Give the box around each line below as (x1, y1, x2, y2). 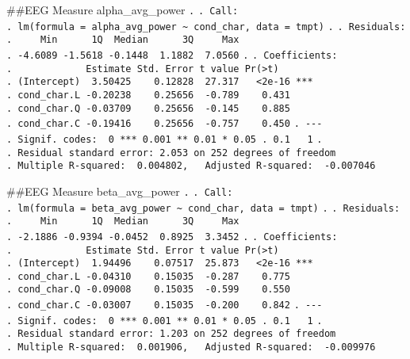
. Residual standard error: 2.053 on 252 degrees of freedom (6, 147, 336, 158)
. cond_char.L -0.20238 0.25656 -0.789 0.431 (6, 89, 290, 101)
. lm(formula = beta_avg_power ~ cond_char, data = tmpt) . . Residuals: (6, 202, 400, 214)
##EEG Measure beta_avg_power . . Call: (6, 182, 233, 199)
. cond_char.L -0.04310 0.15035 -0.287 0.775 (6, 270, 290, 282)
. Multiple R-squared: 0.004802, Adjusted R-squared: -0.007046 (6, 160, 376, 172)
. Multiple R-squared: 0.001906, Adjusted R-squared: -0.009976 (6, 342, 376, 353)
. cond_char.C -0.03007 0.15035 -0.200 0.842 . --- (6, 300, 323, 311)
